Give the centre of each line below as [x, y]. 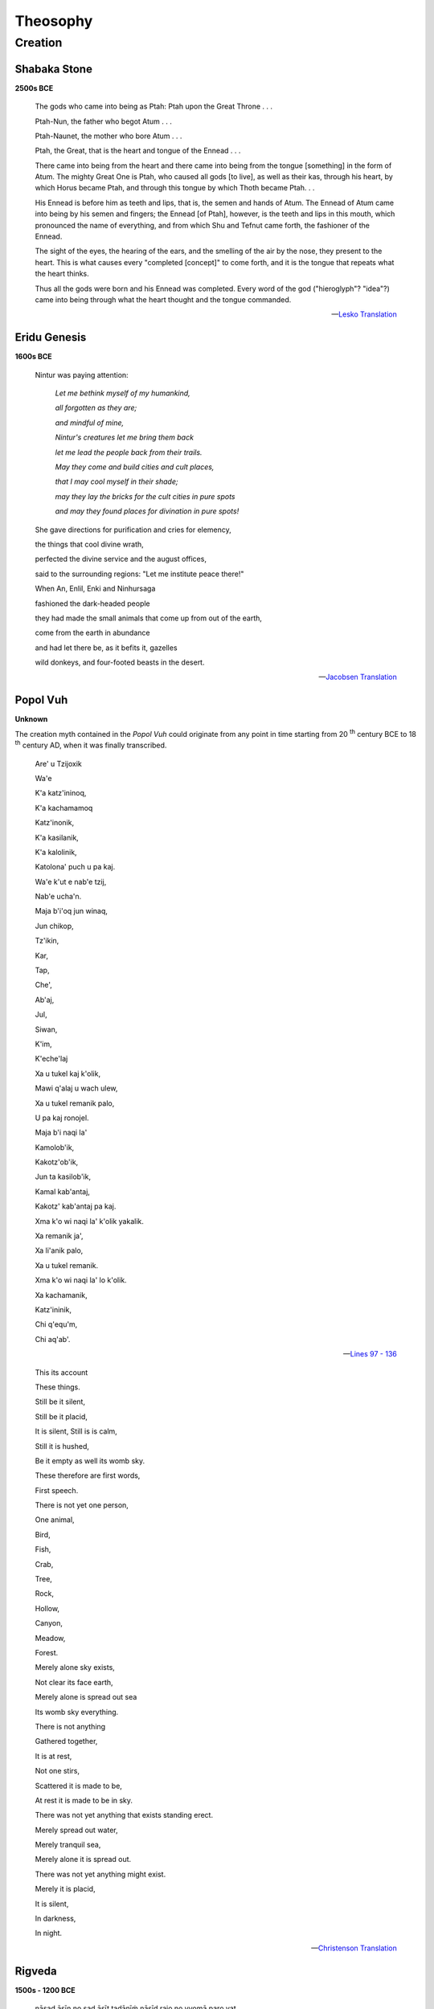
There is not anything [70, 1726]
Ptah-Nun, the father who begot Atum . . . [103, 121]
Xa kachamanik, [61, 1295]
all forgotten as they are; [96, 408]
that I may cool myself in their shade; [117, 481]
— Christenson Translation [354, 1948]
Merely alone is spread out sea [86, 1697]
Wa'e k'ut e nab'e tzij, [71, 882]
